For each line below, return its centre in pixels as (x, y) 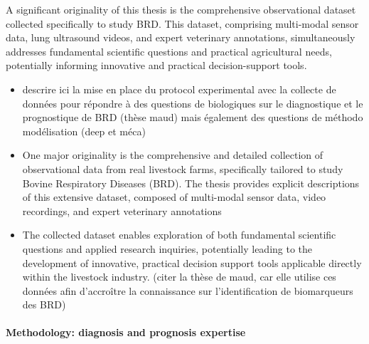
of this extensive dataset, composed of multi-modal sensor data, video (174, 197)
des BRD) (44, 304)
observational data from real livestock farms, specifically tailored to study (183, 168)
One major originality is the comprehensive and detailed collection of (173, 155)
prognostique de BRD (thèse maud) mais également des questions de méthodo (193, 117)
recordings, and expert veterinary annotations (122, 210)
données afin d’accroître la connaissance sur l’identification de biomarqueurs (188, 290)
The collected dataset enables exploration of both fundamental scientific (179, 235)
